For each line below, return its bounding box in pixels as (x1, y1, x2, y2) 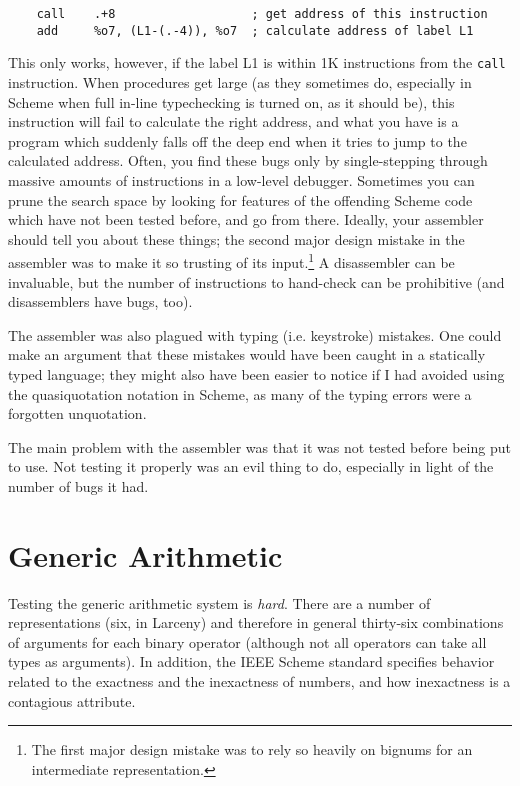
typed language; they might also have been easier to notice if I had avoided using (8, 363, 505, 384)
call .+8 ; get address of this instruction (36, 7, 488, 21)
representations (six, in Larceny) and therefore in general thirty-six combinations (8, 612, 504, 633)
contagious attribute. (8, 690, 136, 711)
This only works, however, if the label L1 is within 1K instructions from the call (8, 52, 506, 73)
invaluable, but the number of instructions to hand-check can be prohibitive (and (8, 271, 505, 292)
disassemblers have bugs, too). (8, 291, 193, 312)
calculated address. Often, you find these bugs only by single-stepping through (8, 150, 488, 171)
